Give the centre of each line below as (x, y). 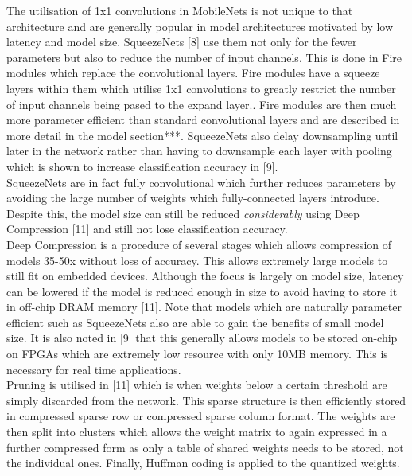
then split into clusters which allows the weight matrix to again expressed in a (197, 432)
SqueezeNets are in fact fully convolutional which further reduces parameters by (201, 182)
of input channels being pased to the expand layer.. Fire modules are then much (202, 104)
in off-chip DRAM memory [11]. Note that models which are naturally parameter (204, 307)
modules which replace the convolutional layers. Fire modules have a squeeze (193, 73)
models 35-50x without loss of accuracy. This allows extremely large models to (197, 260)
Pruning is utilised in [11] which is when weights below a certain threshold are (197, 385)
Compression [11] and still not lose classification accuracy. (147, 229)
